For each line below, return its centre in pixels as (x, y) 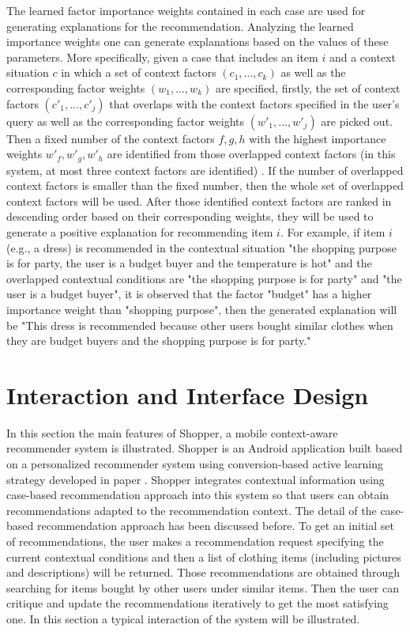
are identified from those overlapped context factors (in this (251, 154)
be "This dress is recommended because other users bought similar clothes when (200, 325)
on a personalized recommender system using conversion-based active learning (195, 464)
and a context (362, 57)
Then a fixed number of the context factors (111, 138)
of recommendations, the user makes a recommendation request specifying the (195, 541)
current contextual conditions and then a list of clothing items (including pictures (204, 556)
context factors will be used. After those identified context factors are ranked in (199, 201)
